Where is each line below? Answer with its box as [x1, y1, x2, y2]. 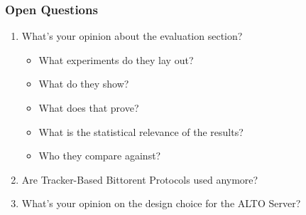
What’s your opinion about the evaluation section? [21, 28, 243, 43]
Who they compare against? [38, 148, 161, 163]
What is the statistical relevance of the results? [38, 124, 244, 139]
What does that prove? [38, 100, 139, 115]
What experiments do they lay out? [38, 52, 194, 67]
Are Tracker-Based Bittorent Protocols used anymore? [21, 172, 258, 187]
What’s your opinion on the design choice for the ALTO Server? [21, 196, 301, 211]
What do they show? [38, 76, 129, 91]
